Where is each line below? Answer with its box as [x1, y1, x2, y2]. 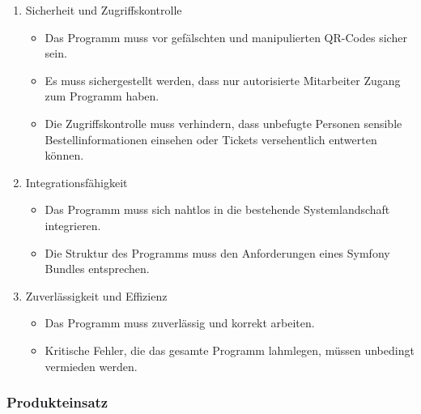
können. [45, 147, 84, 164]
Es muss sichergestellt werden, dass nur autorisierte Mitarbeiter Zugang [45, 71, 401, 88]
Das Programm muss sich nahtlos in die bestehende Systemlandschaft [45, 201, 390, 218]
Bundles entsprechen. [45, 260, 150, 277]
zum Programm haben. [45, 87, 159, 105]
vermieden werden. [45, 357, 138, 374]
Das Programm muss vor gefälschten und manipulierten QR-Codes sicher [45, 28, 407, 45]
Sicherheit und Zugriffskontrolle [25, 2, 182, 18]
